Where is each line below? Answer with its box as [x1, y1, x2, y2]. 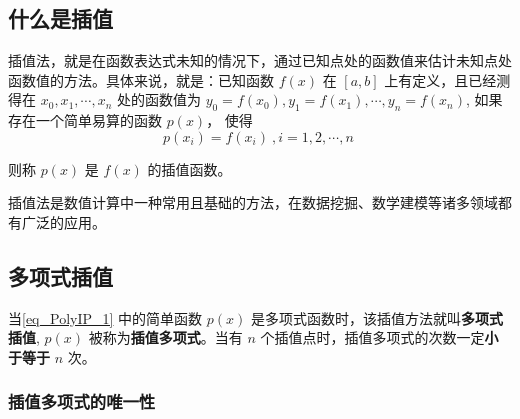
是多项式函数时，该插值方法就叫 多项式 [250, 307, 503, 328]
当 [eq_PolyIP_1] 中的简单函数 [8, 307, 203, 328]
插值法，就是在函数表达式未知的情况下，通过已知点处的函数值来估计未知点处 [8, 50, 512, 71]
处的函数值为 [117, 89, 202, 110]
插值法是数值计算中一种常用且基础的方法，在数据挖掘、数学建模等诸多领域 [8, 192, 498, 213]
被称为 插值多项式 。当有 [88, 327, 243, 348]
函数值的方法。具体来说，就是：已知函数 [8, 69, 274, 90]
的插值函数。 [147, 158, 232, 179]
